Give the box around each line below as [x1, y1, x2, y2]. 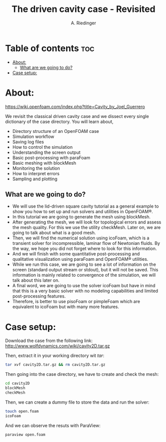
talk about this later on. [12, 277, 60, 283]
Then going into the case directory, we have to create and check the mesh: [5, 371, 159, 377]
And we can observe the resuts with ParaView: [5, 422, 101, 429]
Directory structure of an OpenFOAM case [12, 128, 99, 134]
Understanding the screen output [12, 149, 81, 155]
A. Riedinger [71, 20, 96, 26]
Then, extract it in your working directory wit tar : [5, 352, 104, 359]
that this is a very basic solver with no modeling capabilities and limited [12, 288, 158, 294]
